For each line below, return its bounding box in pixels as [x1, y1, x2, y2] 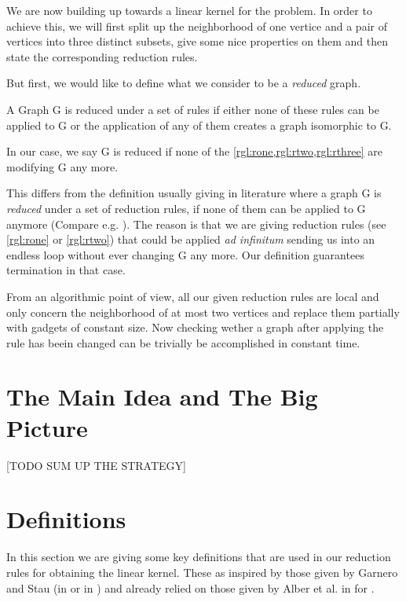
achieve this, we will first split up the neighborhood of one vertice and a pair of [6, 17, 387, 34]
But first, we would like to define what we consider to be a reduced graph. [6, 75, 361, 91]
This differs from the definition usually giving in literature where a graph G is [6, 185, 382, 201]
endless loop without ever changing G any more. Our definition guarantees [6, 246, 364, 262]
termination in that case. [6, 262, 126, 278]
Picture [6, 411, 88, 443]
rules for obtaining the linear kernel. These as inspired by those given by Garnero [6, 563, 398, 580]
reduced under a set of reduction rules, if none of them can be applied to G [6, 200, 366, 216]
